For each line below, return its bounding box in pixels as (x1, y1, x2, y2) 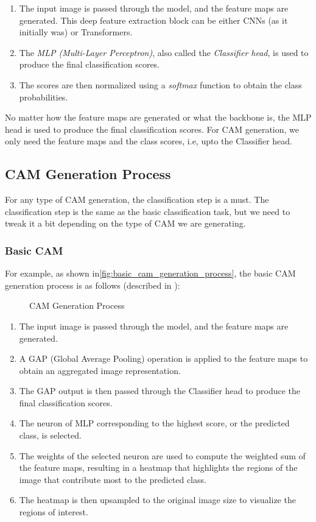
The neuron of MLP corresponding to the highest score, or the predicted (19, 417, 290, 429)
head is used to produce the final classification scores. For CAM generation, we (5, 122, 300, 135)
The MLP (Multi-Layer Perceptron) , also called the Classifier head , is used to (19, 46, 309, 58)
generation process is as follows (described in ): (5, 278, 180, 291)
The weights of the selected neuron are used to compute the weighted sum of (19, 449, 306, 462)
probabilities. (19, 90, 68, 103)
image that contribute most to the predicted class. (19, 473, 206, 485)
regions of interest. (19, 506, 88, 518)
